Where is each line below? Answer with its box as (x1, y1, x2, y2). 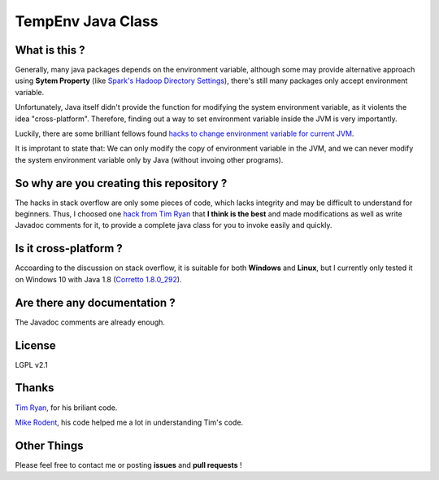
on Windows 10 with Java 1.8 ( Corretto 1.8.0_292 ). (15, 274, 182, 284)
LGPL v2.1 (15, 360, 48, 369)
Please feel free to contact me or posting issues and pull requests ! (15, 460, 243, 469)
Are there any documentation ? (15, 295, 176, 309)
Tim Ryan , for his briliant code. (15, 403, 118, 412)
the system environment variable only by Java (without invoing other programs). (15, 155, 284, 164)
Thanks (15, 381, 54, 395)
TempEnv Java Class (15, 12, 159, 30)
